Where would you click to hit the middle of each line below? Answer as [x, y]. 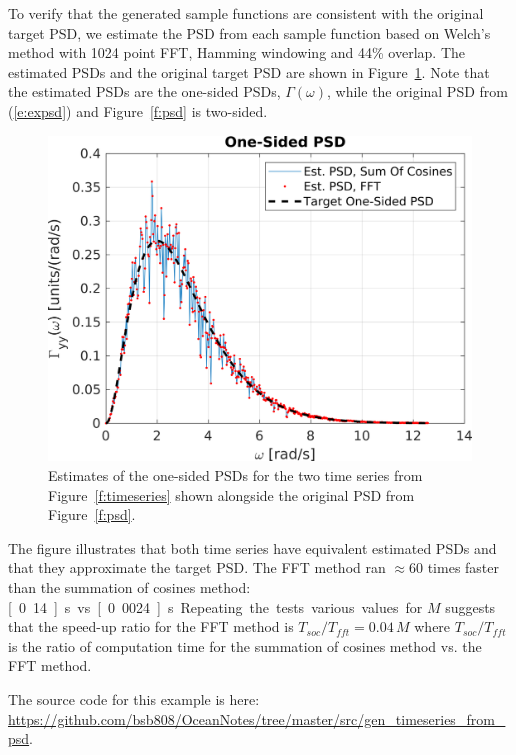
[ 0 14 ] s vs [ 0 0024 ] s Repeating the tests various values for [215, 606]
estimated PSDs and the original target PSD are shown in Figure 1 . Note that [249, 71]
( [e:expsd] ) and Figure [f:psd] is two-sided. [138, 110]
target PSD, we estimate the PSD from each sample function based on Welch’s [249, 32]
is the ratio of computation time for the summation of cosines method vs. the [245, 645]
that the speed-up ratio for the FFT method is [151, 626]
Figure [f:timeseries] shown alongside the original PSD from [231, 494]
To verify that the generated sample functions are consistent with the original [246, 13]
